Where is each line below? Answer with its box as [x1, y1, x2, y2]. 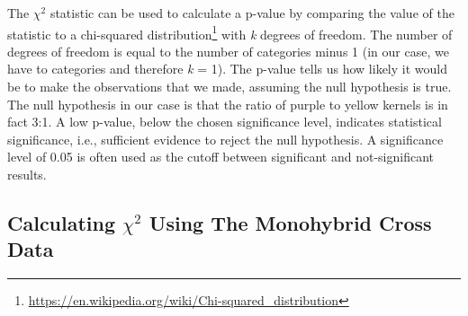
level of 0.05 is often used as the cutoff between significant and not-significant [7, 147, 435, 166]
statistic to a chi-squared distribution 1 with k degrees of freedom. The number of [7, 22, 453, 43]
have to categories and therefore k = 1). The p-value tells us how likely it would [7, 59, 447, 78]
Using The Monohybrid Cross [148, 208, 432, 236]
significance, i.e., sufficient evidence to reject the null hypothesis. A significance [7, 129, 444, 148]
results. [7, 165, 47, 183]
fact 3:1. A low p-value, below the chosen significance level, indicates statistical [7, 112, 442, 131]
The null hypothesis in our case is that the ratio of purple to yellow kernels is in [7, 94, 448, 113]
